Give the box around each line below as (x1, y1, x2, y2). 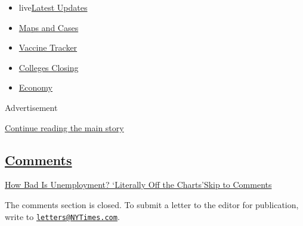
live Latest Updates (18, 1, 88, 13)
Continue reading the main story (5, 121, 124, 134)
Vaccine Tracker (18, 41, 78, 54)
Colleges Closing (18, 61, 79, 73)
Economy (18, 81, 52, 94)
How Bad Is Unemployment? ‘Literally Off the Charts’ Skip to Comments (5, 178, 272, 191)
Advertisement (5, 101, 58, 113)
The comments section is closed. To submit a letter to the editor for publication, (5, 198, 299, 210)
